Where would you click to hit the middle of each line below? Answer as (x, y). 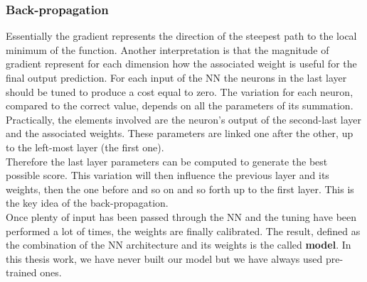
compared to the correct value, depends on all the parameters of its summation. (180, 105)
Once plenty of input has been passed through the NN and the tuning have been (181, 216)
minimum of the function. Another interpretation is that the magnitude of (167, 49)
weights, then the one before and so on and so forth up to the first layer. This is (180, 189)
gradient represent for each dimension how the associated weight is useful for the (181, 64)
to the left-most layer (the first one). (85, 147)
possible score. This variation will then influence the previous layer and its (167, 175)
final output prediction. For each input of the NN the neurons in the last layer (176, 77)
